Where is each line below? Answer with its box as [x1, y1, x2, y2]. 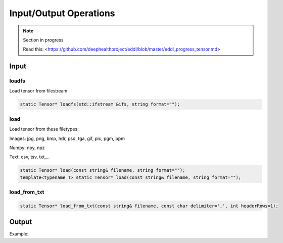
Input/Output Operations [9, 8, 116, 19]
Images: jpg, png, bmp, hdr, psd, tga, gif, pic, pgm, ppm [9, 135, 125, 141]
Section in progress [23, 37, 64, 43]
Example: [9, 231, 29, 237]
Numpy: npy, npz [9, 144, 45, 151]
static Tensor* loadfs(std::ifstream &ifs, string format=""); [20, 102, 180, 107]
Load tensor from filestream [9, 88, 68, 94]
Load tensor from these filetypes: [9, 126, 79, 132]
